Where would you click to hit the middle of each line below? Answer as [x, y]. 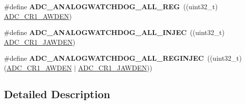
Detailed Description [57, 94]
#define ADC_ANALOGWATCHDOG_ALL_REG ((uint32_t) [111, 6]
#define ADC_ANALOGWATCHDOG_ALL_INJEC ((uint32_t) [114, 32]
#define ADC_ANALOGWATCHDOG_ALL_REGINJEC [104, 58]
